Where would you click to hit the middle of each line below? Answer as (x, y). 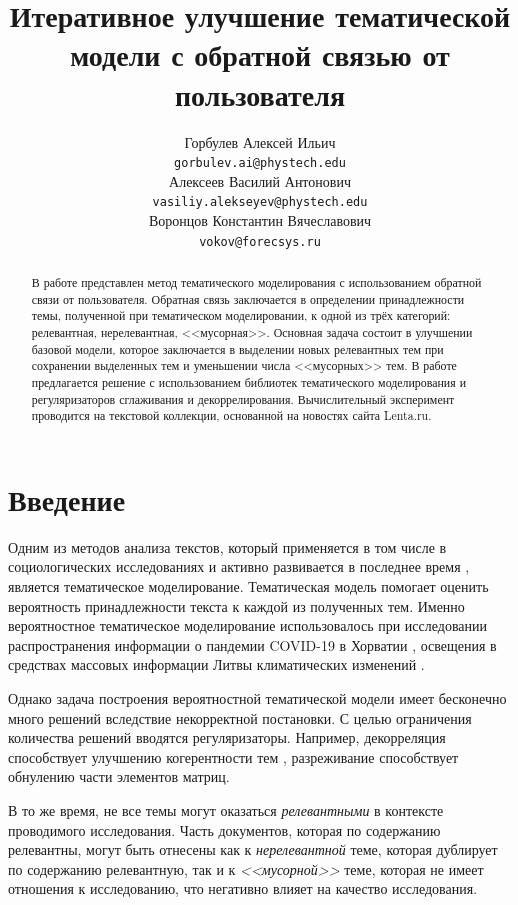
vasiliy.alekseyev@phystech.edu (260, 202)
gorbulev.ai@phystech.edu (260, 163)
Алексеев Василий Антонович (260, 180)
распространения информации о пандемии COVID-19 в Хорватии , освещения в (252, 644)
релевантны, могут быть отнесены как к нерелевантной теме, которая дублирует (253, 849)
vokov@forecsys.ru (260, 241)
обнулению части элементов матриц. (119, 776)
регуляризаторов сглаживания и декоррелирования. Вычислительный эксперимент (243, 398)
